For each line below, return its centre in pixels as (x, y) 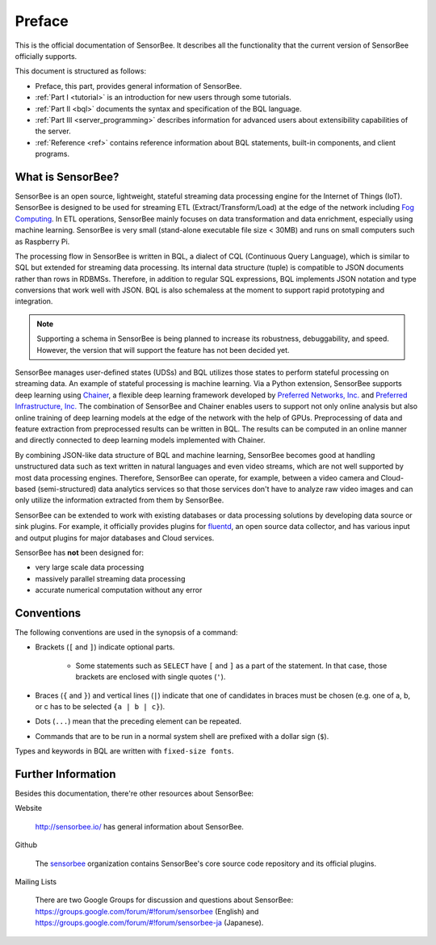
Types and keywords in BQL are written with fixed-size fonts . (124, 751)
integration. (34, 301)
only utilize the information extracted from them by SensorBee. (119, 500)
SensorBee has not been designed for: (80, 552)
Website (29, 808)
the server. (53, 131)
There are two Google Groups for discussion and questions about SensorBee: (164, 900)
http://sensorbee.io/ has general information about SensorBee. (139, 826)
